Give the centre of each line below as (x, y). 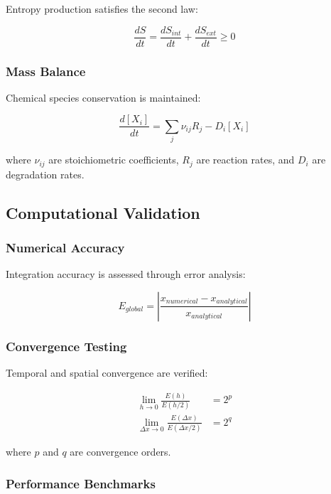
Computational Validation (103, 212)
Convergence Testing (66, 346)
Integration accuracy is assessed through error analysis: (126, 274)
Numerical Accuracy (65, 248)
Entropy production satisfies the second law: (102, 9)
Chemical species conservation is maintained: (103, 97)
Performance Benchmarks (81, 483)
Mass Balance (46, 71)
